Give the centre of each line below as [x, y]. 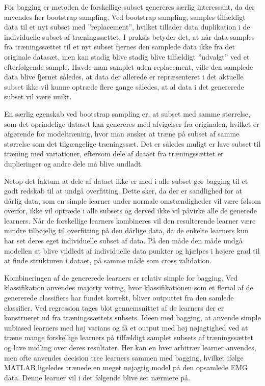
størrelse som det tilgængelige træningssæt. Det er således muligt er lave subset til [132, 143]
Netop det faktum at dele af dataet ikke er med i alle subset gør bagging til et [126, 181]
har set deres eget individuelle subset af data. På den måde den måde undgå [123, 241]
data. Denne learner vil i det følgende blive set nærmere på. [97, 377]
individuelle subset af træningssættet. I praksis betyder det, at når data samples [129, 36]
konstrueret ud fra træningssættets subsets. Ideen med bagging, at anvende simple [132, 318]
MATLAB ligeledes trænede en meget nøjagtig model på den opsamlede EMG [126, 367]
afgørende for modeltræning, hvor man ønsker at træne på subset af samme [122, 134]
